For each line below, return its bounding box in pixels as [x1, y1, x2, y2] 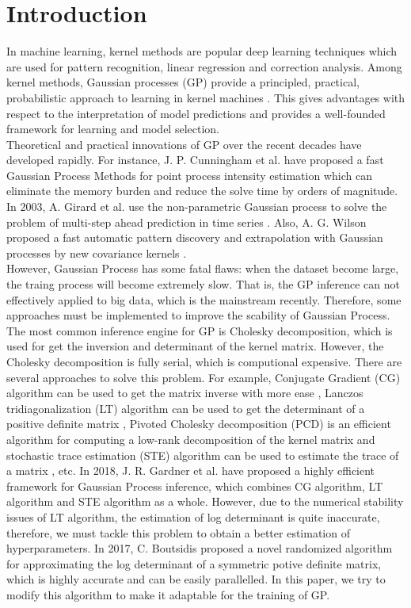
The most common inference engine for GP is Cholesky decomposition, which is [6, 322, 393, 338]
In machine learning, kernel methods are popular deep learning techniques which [6, 43, 398, 59]
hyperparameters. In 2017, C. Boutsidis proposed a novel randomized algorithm [6, 540, 393, 556]
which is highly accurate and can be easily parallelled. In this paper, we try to [6, 571, 386, 587]
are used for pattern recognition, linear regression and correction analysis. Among [6, 58, 402, 75]
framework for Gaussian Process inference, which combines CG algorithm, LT [6, 477, 383, 494]
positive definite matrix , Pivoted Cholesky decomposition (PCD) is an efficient [6, 415, 391, 432]
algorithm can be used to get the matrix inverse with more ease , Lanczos [6, 384, 363, 401]
